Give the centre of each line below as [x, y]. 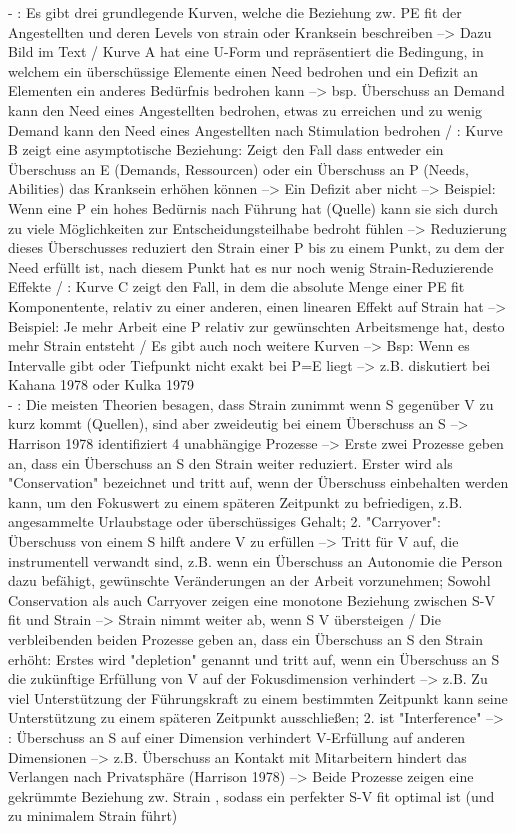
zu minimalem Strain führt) [93, 815]
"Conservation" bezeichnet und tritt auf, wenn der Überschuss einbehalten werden [258, 482]
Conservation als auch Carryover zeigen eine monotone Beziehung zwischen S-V [252, 599]
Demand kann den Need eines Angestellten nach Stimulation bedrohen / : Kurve [255, 129]
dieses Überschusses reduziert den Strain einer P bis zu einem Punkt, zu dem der [256, 247]
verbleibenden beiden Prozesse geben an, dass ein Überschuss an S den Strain [245, 639]
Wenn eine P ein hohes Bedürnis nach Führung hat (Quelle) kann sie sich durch [253, 207]
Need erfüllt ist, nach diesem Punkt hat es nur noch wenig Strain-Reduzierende [251, 266]
